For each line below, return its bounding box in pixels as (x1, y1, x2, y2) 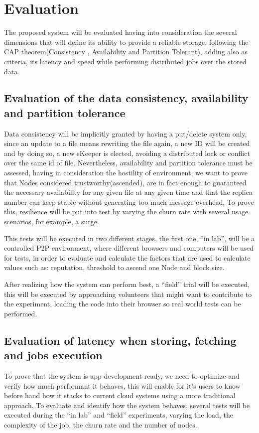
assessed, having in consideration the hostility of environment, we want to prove (4, 167, 248, 178)
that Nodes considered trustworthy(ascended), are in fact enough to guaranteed (4, 177, 247, 187)
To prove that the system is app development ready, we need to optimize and (4, 370, 240, 381)
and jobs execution (4, 347, 103, 363)
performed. (4, 308, 37, 318)
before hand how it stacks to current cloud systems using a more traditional (4, 390, 236, 401)
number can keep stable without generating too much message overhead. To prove (4, 196, 254, 207)
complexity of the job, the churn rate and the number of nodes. (4, 419, 197, 430)
